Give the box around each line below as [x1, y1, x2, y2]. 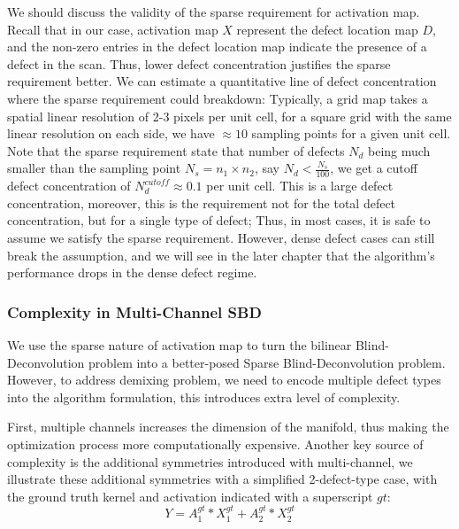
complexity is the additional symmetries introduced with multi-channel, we [7, 452, 413, 471]
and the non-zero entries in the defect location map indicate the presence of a [7, 37, 427, 56]
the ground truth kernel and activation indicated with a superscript [7, 486, 373, 505]
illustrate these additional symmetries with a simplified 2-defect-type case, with [7, 470, 438, 488]
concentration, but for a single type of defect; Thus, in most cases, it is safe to [7, 211, 431, 229]
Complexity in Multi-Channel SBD [7, 300, 262, 323]
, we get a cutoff [330, 159, 417, 177]
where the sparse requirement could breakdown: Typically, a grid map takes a [7, 89, 428, 107]
